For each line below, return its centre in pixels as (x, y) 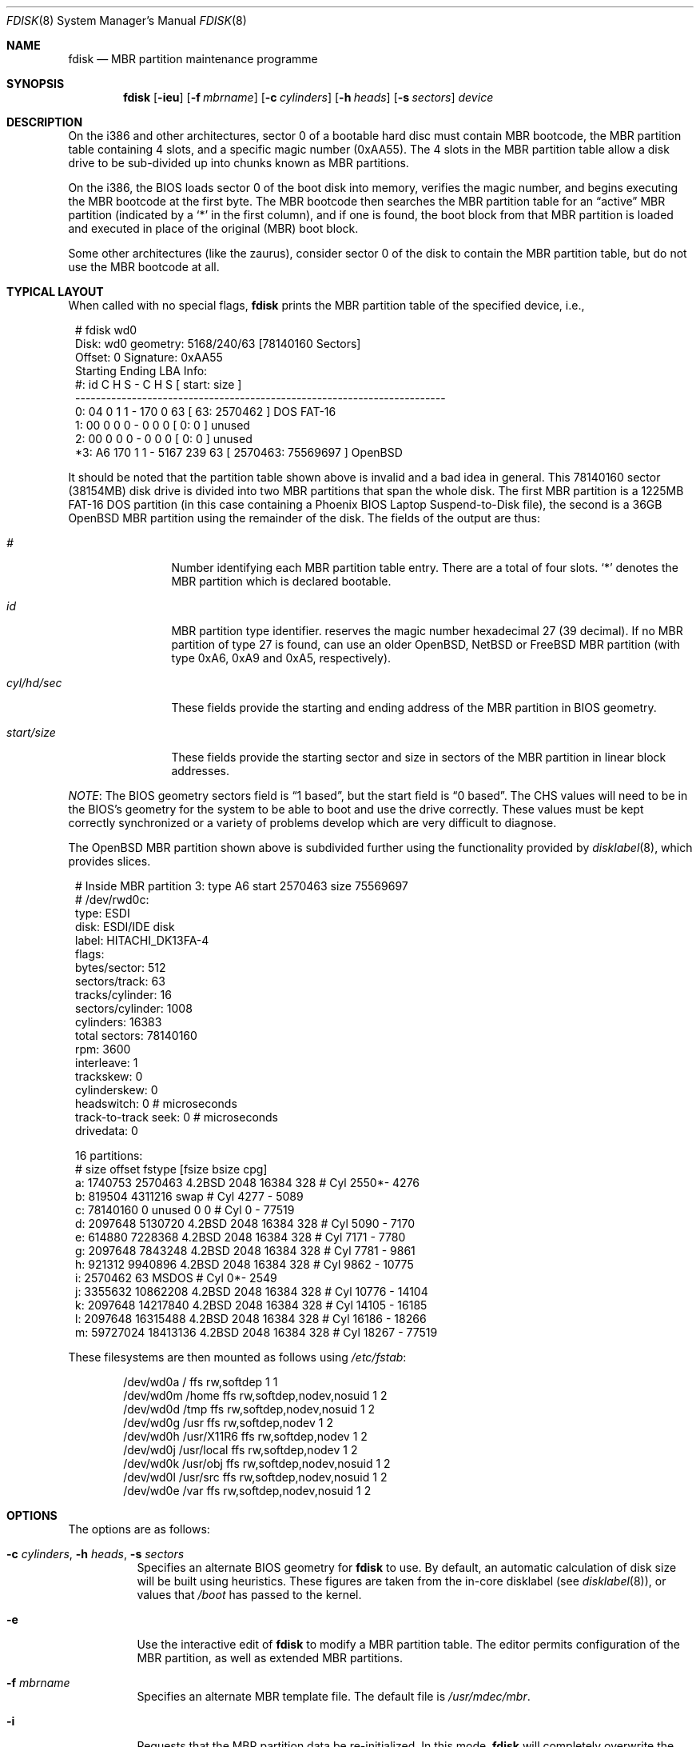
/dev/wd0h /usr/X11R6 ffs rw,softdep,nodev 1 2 (245, 1436)
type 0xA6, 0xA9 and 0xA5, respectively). (281, 658)
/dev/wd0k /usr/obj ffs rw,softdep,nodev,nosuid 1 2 (257, 1463)
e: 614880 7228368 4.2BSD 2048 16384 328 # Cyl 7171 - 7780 (241, 1237)
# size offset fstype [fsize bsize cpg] (171, 1169)
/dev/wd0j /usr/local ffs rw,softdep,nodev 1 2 (241, 1450)
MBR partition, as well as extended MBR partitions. (270, 1658)
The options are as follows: (139, 1529)
